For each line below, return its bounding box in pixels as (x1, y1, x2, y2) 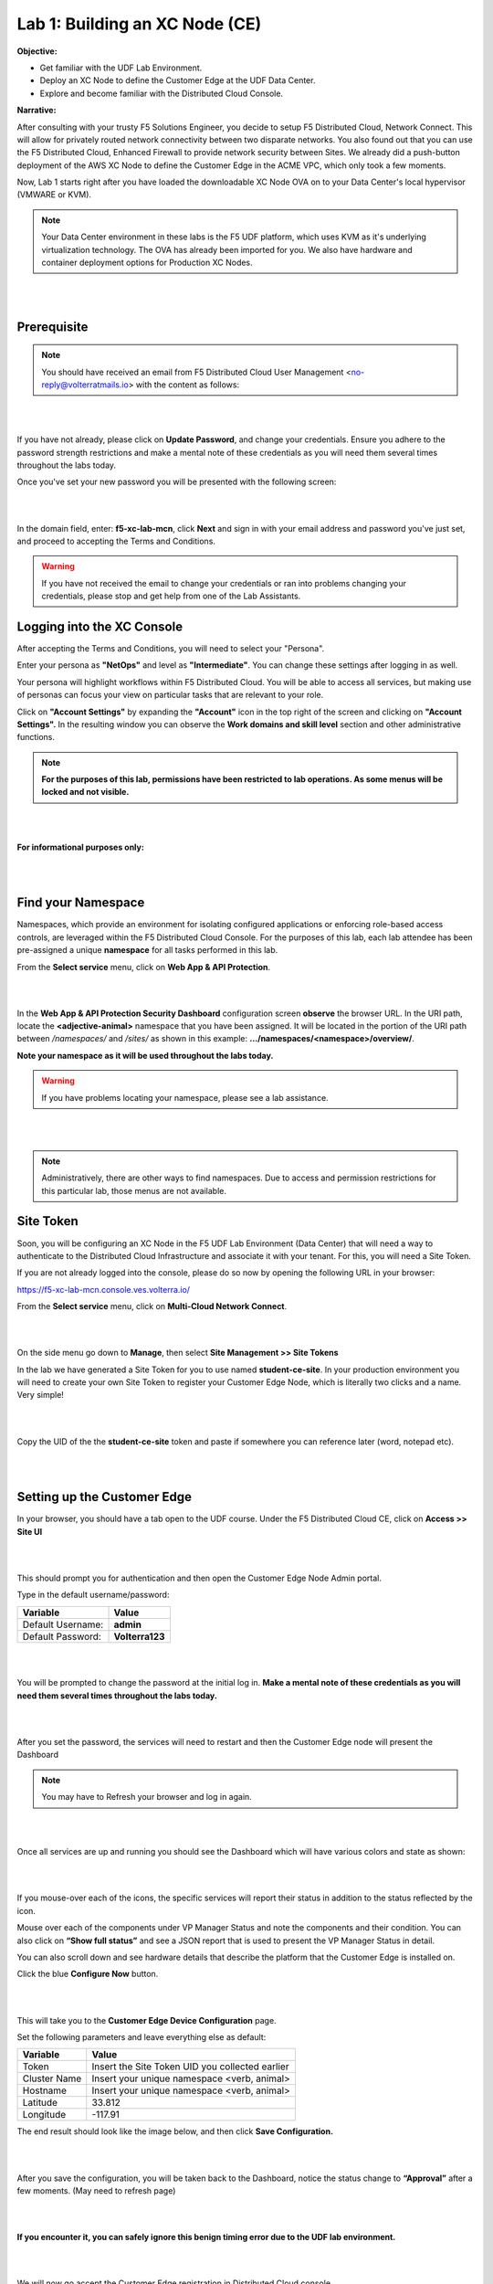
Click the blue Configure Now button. (16, 1969, 159, 1980)
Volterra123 (113, 1630, 165, 1643)
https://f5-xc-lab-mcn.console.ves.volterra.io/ (16, 1284, 191, 1295)
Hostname (22, 2084, 68, 2097)
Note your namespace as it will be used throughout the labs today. (16, 1050, 274, 1061)
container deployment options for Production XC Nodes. (41, 257, 253, 269)
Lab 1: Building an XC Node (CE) (16, 14, 262, 34)
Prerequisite (16, 319, 89, 334)
